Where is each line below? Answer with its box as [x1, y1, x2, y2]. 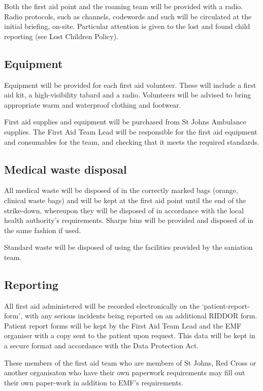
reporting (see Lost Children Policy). [4, 30, 119, 41]
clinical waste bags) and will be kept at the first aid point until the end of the [4, 194, 246, 205]
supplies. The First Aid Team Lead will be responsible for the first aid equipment [4, 126, 257, 137]
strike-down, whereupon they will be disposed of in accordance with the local [4, 205, 244, 215]
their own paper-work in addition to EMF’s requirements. [4, 377, 184, 387]
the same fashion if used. [4, 224, 81, 235]
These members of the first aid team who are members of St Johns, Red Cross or [4, 357, 256, 368]
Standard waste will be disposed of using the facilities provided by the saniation [4, 242, 253, 252]
